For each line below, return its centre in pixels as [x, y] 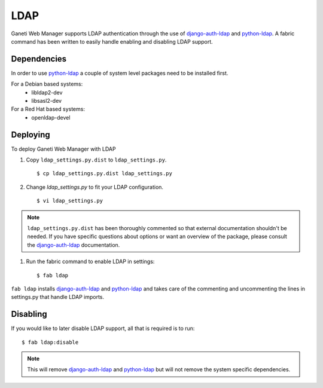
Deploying [31, 135]
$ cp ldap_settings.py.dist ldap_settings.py [105, 174]
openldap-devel [51, 117]
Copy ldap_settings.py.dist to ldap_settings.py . [96, 160]
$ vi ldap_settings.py [70, 201]
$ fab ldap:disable [50, 342]
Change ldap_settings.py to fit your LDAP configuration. [95, 187]
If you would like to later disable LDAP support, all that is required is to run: [103, 328]
